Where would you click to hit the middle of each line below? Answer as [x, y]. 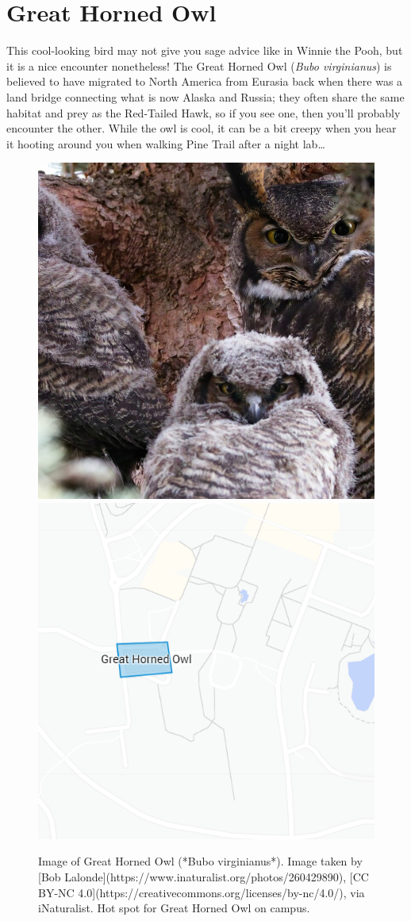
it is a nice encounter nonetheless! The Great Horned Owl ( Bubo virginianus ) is [199, 65]
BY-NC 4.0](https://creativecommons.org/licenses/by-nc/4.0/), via [202, 892]
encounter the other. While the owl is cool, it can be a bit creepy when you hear [202, 128]
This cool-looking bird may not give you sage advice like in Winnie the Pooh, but [205, 50]
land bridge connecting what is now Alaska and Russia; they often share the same [205, 96]
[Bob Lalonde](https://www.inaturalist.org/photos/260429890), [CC [204, 877]
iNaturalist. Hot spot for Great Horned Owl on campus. [174, 908]
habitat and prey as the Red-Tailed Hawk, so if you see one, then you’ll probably [204, 112]
